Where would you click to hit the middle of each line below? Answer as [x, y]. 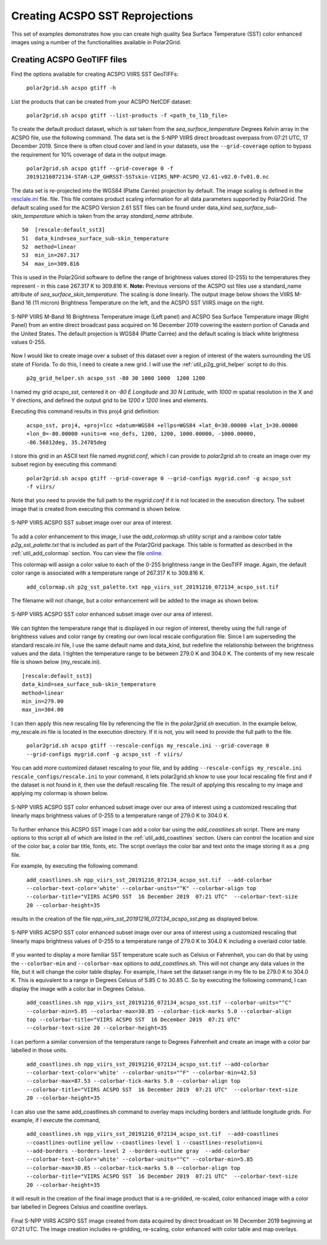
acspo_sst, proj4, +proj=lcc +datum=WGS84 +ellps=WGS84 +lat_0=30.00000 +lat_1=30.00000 [162, 425]
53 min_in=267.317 [51, 255]
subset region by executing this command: [64, 464]
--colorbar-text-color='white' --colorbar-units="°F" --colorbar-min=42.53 [141, 1072]
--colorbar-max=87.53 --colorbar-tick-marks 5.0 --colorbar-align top [133, 1081]
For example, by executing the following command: [75, 866]
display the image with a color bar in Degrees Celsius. [78, 989]
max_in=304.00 [43, 710]
